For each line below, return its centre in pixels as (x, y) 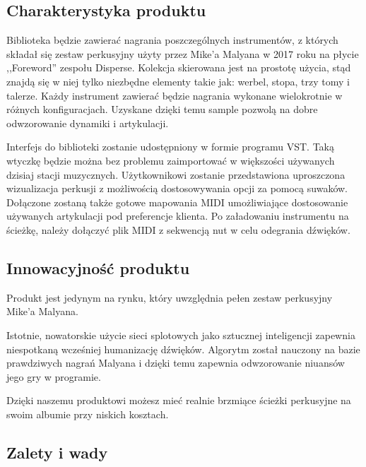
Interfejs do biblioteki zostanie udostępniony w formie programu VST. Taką (170, 147)
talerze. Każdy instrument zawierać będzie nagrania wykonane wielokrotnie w (175, 95)
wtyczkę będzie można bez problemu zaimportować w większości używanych (171, 160)
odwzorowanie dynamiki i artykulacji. (88, 123)
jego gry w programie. (54, 376)
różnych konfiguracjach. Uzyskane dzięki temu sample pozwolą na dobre (162, 109)
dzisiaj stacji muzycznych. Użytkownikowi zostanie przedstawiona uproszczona (176, 174)
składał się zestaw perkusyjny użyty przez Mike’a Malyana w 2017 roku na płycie (183, 53)
